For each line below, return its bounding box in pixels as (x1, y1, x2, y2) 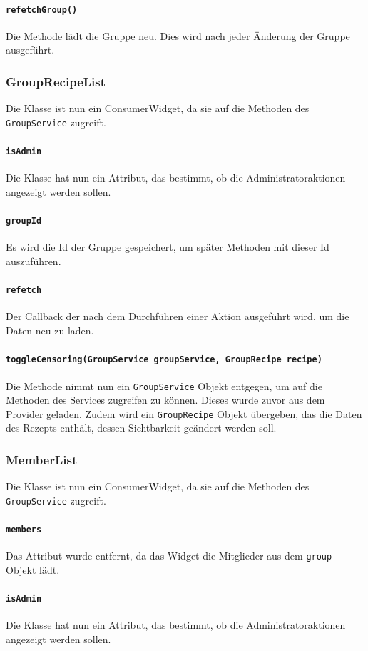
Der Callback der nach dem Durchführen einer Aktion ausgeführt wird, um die (6, 309, 349, 324)
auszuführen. (6, 254, 61, 269)
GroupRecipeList (6, 72, 106, 90)
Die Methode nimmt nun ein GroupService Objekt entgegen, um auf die (6, 378, 322, 393)
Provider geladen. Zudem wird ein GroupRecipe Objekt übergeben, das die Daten (6, 406, 362, 421)
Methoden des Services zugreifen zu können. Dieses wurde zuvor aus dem (6, 392, 325, 407)
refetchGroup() (6, 4, 78, 15)
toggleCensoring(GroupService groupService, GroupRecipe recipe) (6, 354, 322, 365)
